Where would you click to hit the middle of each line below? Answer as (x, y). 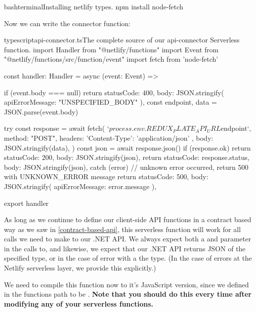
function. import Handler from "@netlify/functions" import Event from (111, 49)
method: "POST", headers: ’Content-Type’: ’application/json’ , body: (109, 137)
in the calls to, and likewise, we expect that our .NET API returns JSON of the (125, 248)
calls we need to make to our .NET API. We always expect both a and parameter (128, 239)
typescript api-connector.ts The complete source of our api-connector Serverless (122, 40)
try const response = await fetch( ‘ (57, 128)
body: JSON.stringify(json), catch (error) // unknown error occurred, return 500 (126, 167)
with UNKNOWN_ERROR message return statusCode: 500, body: (106, 176)
